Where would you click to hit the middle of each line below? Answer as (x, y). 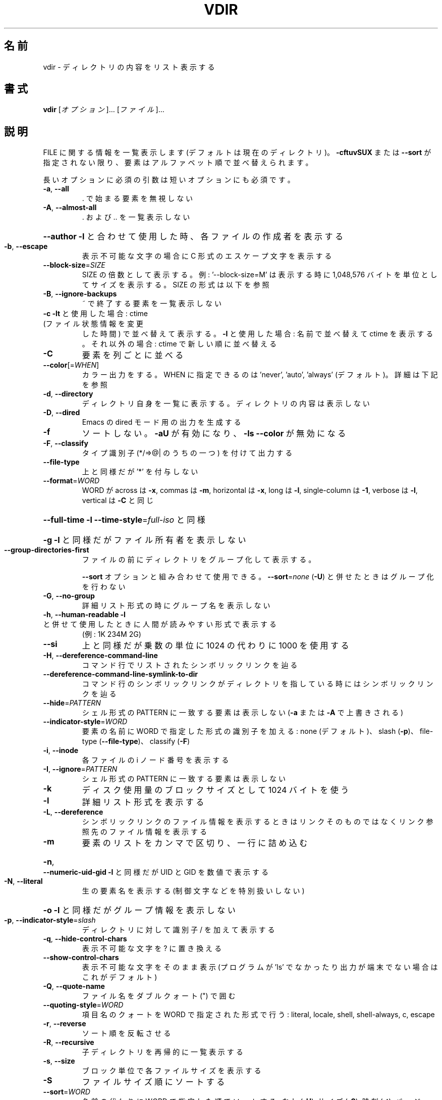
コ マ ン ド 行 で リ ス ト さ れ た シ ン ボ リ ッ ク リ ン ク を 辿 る (190, 665)
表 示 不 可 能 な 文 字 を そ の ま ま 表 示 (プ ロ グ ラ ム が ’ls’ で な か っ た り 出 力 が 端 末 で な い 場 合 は (260, 967)
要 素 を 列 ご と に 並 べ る (133, 355)
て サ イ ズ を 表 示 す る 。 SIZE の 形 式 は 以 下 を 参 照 (176, 285)
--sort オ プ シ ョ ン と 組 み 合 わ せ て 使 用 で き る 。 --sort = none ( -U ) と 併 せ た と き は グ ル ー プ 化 (258, 577)
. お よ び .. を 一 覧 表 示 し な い (136, 217)
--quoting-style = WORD (83, 1005)
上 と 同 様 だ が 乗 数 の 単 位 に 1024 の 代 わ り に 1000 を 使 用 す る (215, 646)
